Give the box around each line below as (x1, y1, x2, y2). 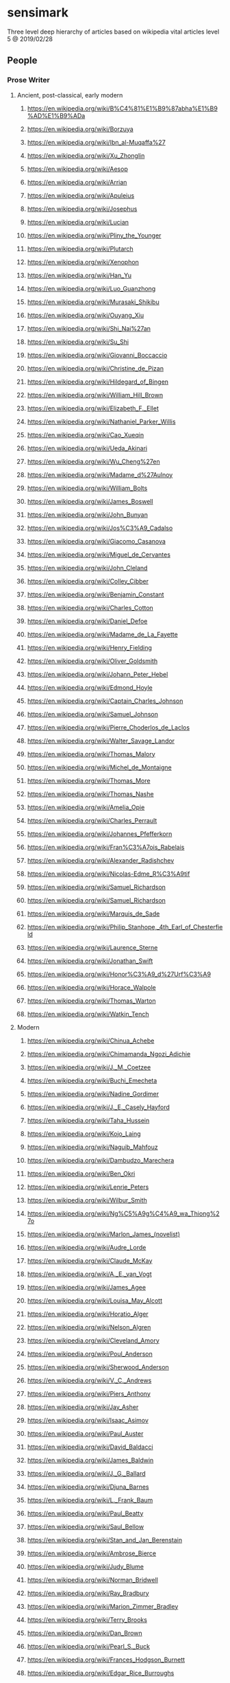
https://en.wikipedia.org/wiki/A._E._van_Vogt (27, 1270, 152, 1278)
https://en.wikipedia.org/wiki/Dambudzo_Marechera (27, 1156, 175, 1164)
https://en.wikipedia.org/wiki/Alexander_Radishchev (27, 856, 175, 864)
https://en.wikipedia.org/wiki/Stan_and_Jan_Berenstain (27, 1535, 183, 1544)
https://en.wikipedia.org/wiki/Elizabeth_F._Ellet (27, 404, 159, 413)
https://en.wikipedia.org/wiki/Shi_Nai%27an (27, 324, 151, 332)
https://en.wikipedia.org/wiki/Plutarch (27, 244, 133, 253)
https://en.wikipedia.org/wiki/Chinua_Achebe (27, 1036, 155, 1045)
